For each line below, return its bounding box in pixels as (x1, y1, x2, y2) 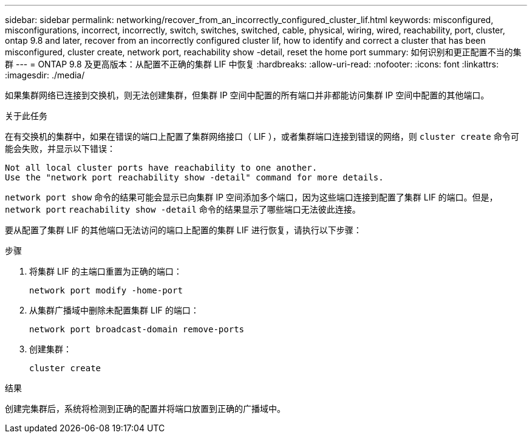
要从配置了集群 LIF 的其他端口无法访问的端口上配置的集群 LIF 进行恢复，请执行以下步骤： (5, 225, 362, 235)
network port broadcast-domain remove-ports (29, 324, 245, 334)
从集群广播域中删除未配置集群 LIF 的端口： (29, 305, 199, 315)
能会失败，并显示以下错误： (5, 143, 115, 154)
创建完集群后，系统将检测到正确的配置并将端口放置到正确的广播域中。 (5, 403, 285, 414)
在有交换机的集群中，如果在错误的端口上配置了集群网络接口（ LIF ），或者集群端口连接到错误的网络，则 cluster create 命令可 (5, 131, 519, 142)
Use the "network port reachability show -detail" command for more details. (5, 173, 384, 182)
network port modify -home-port (29, 286, 183, 295)
